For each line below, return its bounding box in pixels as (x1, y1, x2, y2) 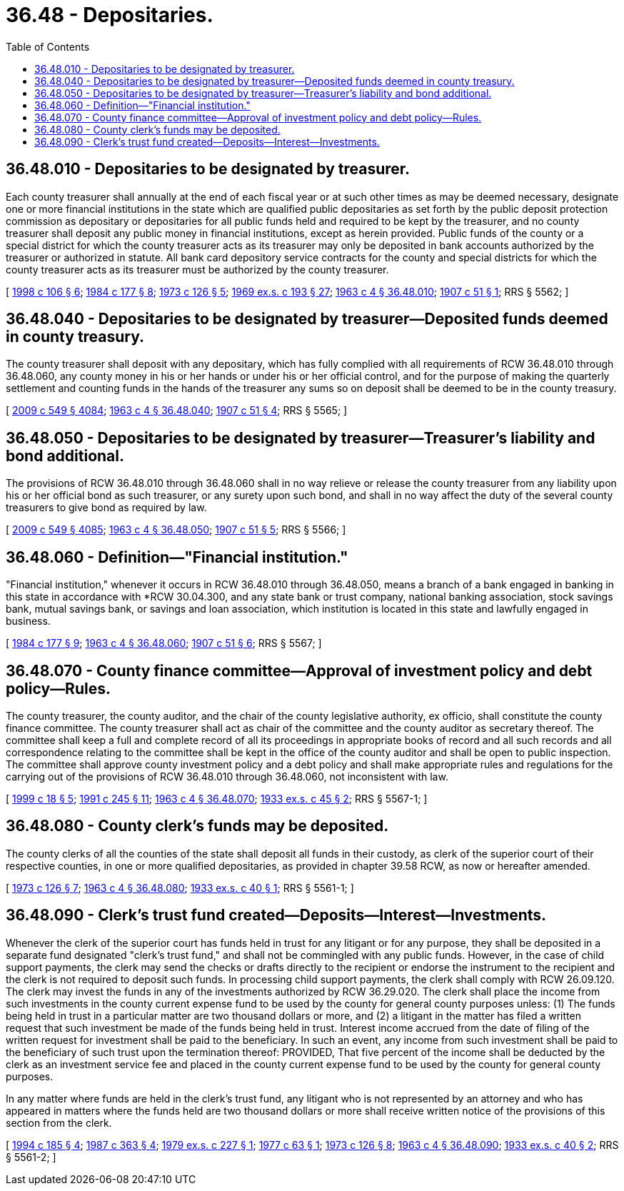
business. (6, 615, 51, 628)
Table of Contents (6, 40, 90, 53)
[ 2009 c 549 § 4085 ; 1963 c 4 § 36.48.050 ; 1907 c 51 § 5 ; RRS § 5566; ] (6, 523, 346, 536)
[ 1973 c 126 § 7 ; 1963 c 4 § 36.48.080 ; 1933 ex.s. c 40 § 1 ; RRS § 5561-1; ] (6, 881, 354, 894)
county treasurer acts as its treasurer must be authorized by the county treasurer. (6, 263, 389, 276)
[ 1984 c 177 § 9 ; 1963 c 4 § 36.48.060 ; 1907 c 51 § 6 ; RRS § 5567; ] (6, 637, 322, 650)
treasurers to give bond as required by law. (6, 501, 207, 514)
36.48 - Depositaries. (6, 3, 213, 27)
